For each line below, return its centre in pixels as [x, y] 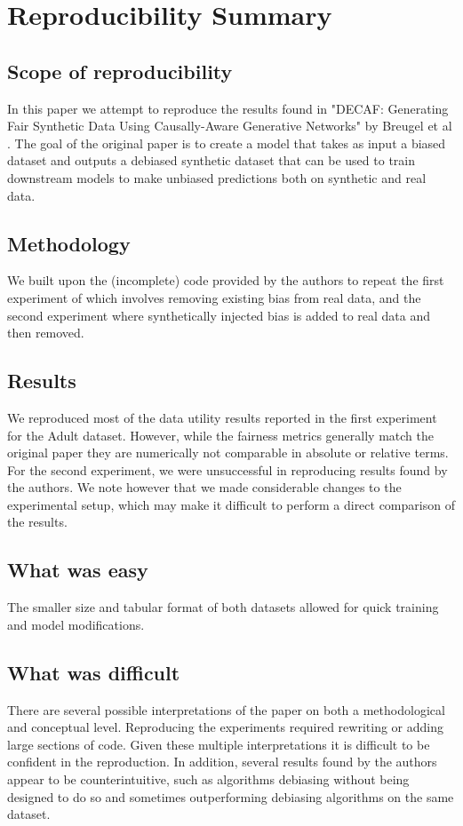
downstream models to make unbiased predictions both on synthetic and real [217, 177]
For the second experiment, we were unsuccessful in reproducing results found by [228, 469]
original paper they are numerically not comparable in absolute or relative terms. [228, 453]
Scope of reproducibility [120, 71]
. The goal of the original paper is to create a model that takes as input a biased [227, 143]
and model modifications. [76, 624]
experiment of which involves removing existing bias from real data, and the [214, 297]
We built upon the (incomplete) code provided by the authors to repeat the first [226, 280]
